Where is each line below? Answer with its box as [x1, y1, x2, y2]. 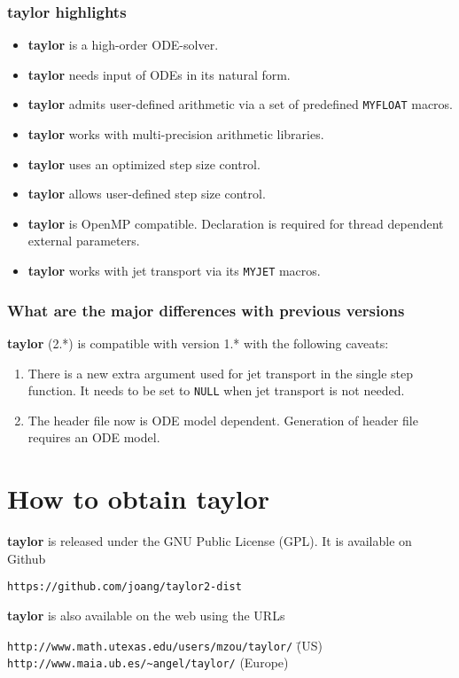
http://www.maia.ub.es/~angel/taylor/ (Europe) [7, 653, 289, 672]
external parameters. [27, 231, 140, 250]
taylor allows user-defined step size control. [27, 184, 266, 203]
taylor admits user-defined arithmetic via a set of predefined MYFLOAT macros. [27, 95, 453, 113]
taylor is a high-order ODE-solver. [27, 35, 219, 54]
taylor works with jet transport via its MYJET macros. [27, 261, 321, 280]
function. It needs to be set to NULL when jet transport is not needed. [27, 381, 405, 400]
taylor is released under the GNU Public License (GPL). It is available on [7, 532, 412, 550]
